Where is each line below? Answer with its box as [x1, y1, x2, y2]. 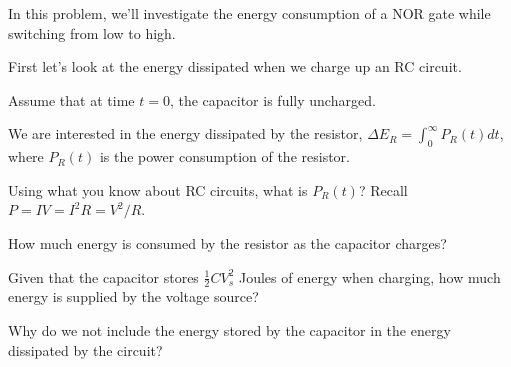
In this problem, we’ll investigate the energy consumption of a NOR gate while [8, 3, 491, 23]
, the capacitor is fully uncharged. [169, 89, 376, 110]
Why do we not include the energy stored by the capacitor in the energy [8, 319, 451, 340]
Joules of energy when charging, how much [238, 266, 501, 287]
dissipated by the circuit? [8, 339, 163, 360]
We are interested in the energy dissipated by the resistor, [8, 123, 363, 144]
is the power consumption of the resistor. [99, 146, 350, 167]
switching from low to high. [8, 22, 176, 43]
